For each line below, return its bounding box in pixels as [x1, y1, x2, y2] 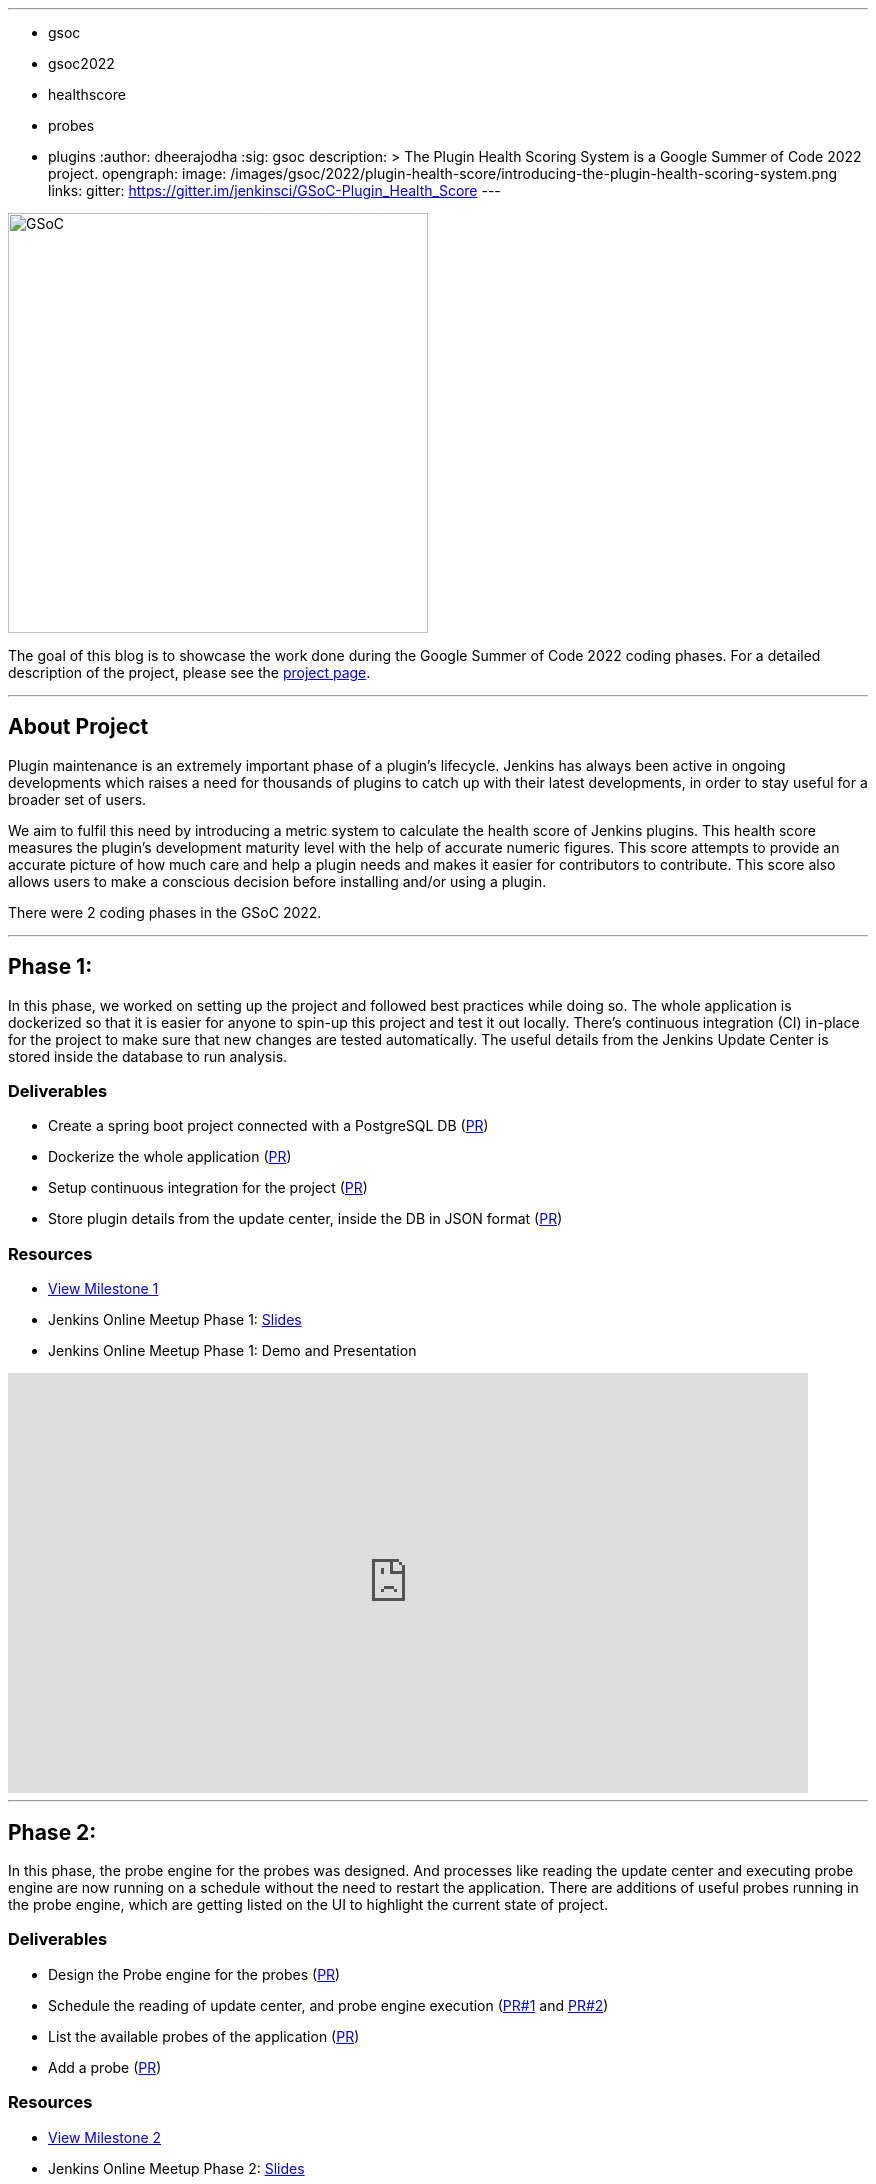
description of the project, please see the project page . [8, 664, 371, 681]
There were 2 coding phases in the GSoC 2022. [8, 903, 322, 921]
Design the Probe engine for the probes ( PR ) [48, 1965, 341, 1983]
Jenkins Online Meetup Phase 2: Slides [48, 2159, 305, 2177]
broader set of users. [8, 790, 147, 808]
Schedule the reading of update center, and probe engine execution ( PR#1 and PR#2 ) [48, 1996, 609, 2014]
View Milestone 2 [48, 2128, 162, 2146]
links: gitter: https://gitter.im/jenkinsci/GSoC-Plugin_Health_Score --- [48, 182, 501, 199]
